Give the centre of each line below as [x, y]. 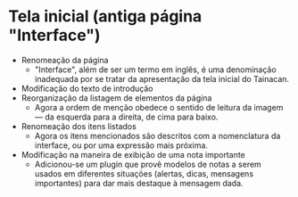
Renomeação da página [65, 60]
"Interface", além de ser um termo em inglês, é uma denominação [156, 70]
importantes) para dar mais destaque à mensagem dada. [139, 183]
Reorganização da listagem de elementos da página [116, 98]
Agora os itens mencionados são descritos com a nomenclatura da [157, 135]
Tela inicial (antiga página [105, 16]
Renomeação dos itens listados [79, 126]
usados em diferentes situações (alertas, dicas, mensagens [144, 173]
